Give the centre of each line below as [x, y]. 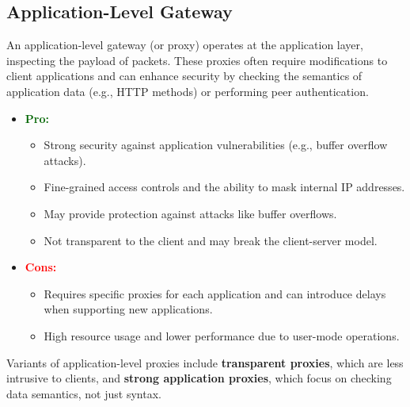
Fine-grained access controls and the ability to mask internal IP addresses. [224, 187]
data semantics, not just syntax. [84, 393]
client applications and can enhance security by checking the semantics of [184, 76]
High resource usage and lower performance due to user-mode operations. [222, 335]
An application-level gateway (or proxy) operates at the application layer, [185, 45]
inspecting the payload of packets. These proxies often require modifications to [197, 60]
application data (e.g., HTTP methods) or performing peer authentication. [188, 91]
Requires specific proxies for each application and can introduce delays [215, 293]
